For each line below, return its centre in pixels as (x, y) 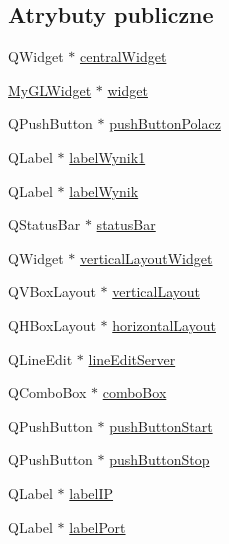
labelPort (97, 526)
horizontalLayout (164, 324)
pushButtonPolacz (165, 123)
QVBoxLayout (52, 291)
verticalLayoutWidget (146, 257)
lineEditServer (132, 358)
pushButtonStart (161, 425)
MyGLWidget (50, 89)
